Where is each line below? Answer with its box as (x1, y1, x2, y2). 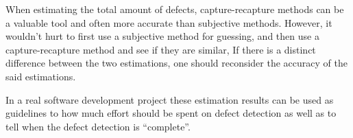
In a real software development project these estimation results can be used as (5, 92, 334, 106)
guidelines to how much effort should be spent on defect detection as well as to (5, 106, 337, 120)
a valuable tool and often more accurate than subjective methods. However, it (5, 15, 332, 30)
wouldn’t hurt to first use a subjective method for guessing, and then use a (5, 29, 319, 43)
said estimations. (5, 69, 76, 83)
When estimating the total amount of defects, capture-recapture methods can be (5, 2, 344, 16)
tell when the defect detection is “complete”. (5, 119, 191, 133)
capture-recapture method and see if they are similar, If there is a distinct (5, 42, 316, 56)
